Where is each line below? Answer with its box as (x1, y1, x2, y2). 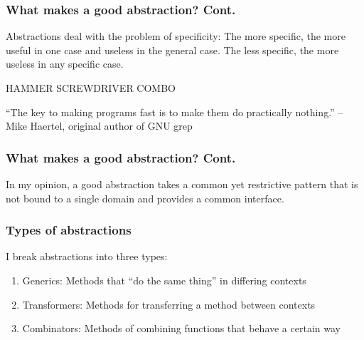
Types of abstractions (6, 221, 132, 239)
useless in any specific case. (6, 56, 124, 71)
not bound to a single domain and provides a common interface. (6, 190, 284, 205)
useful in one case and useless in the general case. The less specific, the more (6, 42, 339, 57)
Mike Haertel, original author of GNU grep (6, 118, 193, 133)
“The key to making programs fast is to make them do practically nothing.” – (6, 104, 343, 119)
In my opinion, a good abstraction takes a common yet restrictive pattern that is (6, 177, 358, 191)
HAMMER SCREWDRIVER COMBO (6, 81, 176, 95)
